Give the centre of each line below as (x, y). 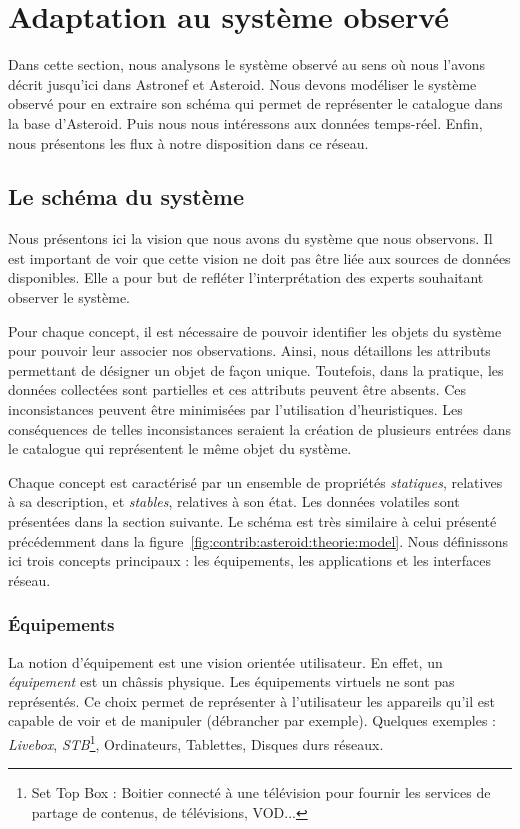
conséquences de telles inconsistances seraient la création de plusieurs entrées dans (259, 428)
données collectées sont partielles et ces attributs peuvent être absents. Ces (237, 389)
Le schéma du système (126, 196)
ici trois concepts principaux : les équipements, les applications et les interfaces (249, 560)
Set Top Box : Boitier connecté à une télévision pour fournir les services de (261, 792)
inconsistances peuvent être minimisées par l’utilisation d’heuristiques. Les (235, 409)
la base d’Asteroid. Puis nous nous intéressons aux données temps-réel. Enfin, (245, 122)
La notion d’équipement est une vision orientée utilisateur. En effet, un (225, 661)
